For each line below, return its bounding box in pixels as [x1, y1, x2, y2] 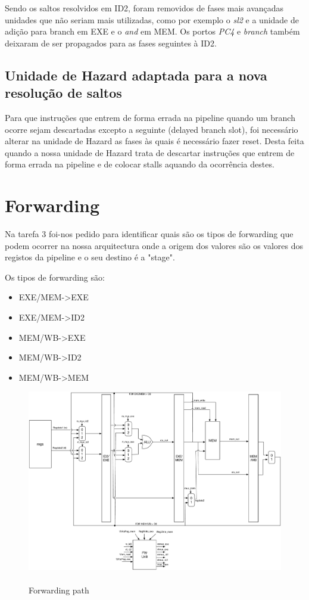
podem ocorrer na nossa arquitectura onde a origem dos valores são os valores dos [5, 239, 303, 251]
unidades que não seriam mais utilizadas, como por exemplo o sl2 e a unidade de [5, 13, 299, 26]
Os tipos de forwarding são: [5, 271, 105, 283]
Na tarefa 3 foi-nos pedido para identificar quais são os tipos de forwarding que [5, 228, 294, 240]
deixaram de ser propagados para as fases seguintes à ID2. [5, 36, 217, 49]
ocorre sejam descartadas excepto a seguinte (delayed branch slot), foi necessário [5, 123, 298, 135]
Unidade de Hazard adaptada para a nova [5, 66, 267, 84]
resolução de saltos [5, 83, 122, 102]
